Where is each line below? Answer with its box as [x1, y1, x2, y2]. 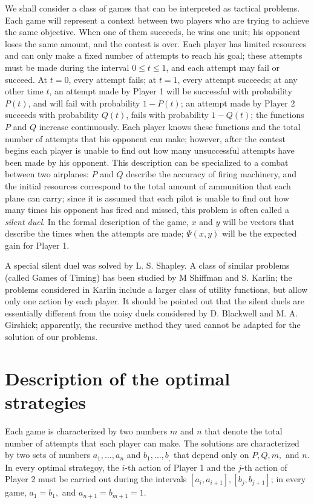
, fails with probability [126, 108, 209, 121]
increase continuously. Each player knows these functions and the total [39, 120, 301, 133]
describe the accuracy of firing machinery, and [126, 168, 297, 180]
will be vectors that [223, 215, 295, 227]
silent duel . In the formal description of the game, [5, 215, 189, 227]
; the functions [250, 108, 304, 121]
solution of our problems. [5, 330, 98, 343]
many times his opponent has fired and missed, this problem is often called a [5, 203, 289, 216]
